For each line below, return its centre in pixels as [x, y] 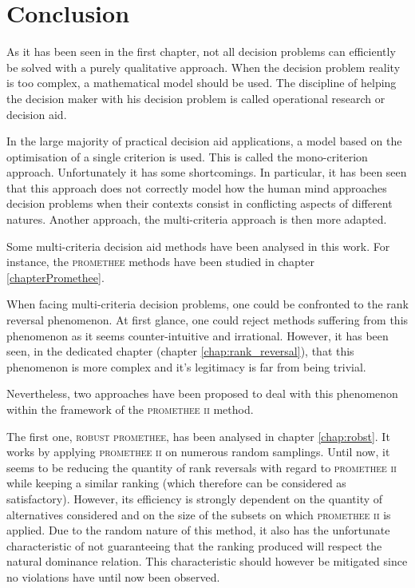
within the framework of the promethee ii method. [130, 409]
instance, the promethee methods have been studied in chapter [160, 262]
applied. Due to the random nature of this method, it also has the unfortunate [198, 530]
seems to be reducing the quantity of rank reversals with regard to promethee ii [202, 467]
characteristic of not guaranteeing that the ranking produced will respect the [194, 545]
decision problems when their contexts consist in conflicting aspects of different [200, 203]
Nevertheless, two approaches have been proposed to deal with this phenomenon [202, 393]
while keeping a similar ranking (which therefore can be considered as [176, 483]
